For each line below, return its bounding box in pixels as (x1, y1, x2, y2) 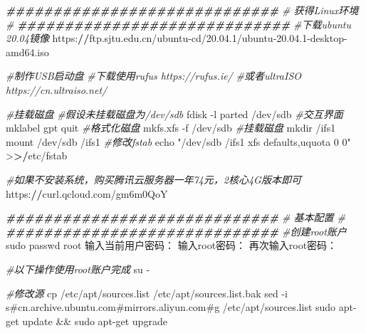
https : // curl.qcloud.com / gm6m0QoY (6, 186, 168, 201)
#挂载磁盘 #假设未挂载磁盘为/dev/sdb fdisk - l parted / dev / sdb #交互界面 (6, 106, 343, 121)
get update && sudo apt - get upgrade (6, 313, 167, 328)
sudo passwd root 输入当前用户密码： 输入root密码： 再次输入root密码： (6, 238, 338, 253)
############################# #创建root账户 (6, 223, 347, 238)
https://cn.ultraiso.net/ (6, 82, 108, 97)
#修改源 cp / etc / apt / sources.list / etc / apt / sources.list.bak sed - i (6, 285, 288, 300)
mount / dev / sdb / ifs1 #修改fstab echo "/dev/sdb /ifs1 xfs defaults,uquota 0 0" (6, 134, 351, 149)
